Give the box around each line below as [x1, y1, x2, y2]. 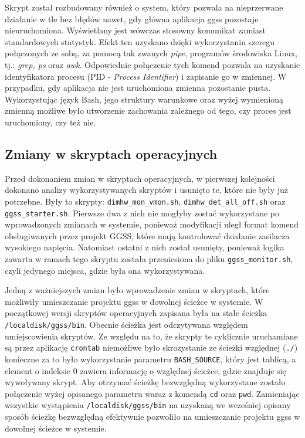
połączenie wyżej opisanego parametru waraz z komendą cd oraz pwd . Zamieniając [5, 387, 300, 399]
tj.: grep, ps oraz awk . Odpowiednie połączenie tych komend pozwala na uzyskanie [5, 58, 300, 70]
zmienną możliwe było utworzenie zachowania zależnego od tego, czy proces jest [5, 104, 292, 117]
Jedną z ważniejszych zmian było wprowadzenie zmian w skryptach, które [5, 284, 270, 296]
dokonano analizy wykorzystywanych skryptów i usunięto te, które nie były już [5, 184, 289, 196]
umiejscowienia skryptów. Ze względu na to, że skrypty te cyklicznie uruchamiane [5, 330, 298, 342]
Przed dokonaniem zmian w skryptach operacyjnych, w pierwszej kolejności [5, 172, 275, 184]
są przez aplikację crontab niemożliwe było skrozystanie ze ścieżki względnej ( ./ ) [5, 341, 298, 354]
